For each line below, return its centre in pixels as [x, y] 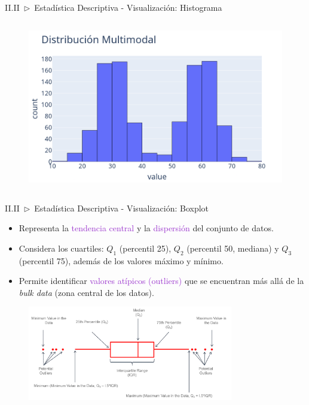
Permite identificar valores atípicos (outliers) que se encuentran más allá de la [161, 281]
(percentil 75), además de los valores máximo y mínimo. [121, 260]
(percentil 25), [145, 248]
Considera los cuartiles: [61, 248]
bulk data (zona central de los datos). [86, 292]
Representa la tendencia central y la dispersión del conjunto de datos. [146, 228]
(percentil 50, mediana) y [233, 248]
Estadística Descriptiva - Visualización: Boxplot [122, 208]
